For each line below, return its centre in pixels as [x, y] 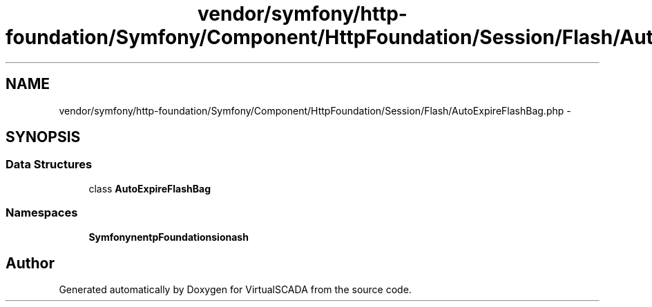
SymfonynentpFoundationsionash [169, 237]
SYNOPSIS [43, 137]
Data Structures [49, 165]
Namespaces [42, 213]
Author [30, 263]
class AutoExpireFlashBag [150, 188]
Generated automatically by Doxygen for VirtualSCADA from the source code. [235, 290]
